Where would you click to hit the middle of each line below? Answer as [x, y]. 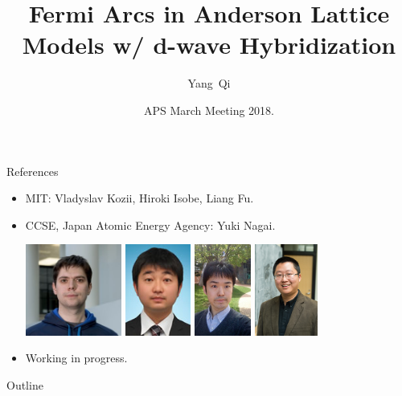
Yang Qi [209, 83]
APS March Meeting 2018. [209, 110]
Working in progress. [76, 358]
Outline [25, 384]
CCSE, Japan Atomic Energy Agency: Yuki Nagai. [150, 225]
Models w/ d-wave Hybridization [209, 45]
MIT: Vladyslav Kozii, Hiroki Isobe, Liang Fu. [139, 198]
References [33, 171]
